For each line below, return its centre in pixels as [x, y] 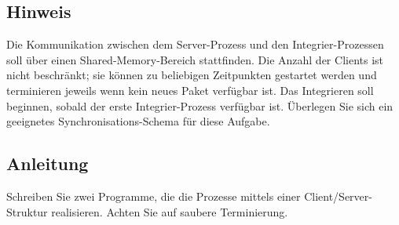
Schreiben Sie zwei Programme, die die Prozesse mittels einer [154, 196]
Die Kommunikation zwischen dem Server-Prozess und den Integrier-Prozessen [195, 44]
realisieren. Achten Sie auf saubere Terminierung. [170, 211]
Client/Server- [338, 196]
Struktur [27, 211]
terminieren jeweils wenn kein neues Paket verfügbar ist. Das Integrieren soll [190, 90]
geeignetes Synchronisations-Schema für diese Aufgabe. [138, 121]
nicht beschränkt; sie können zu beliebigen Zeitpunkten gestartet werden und [192, 75]
